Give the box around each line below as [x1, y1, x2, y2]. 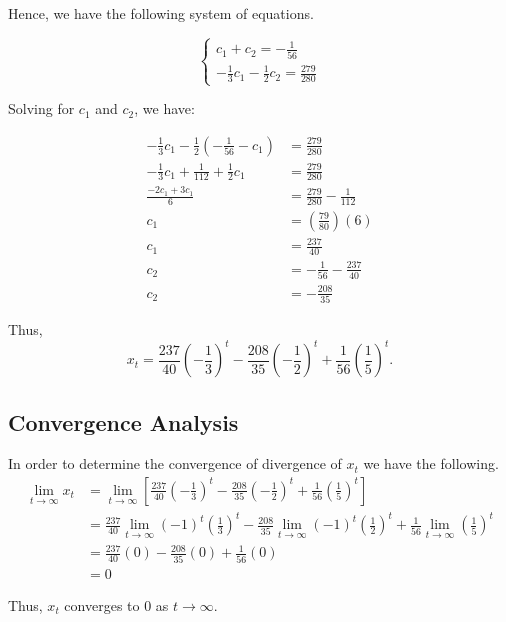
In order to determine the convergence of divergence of [8, 453, 342, 474]
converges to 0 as [64, 594, 169, 615]
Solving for [8, 98, 75, 119]
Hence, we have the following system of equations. [8, 3, 314, 23]
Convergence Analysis [8, 406, 239, 437]
